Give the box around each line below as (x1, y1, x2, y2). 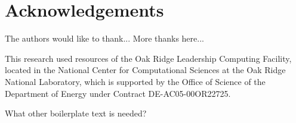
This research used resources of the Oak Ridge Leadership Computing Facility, (5, 52, 292, 64)
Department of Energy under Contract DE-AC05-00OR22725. (5, 87, 231, 99)
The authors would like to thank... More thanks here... (5, 32, 204, 45)
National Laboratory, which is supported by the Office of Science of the (5, 75, 266, 87)
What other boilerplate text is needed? (5, 107, 147, 119)
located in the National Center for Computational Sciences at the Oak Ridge (5, 64, 286, 76)
